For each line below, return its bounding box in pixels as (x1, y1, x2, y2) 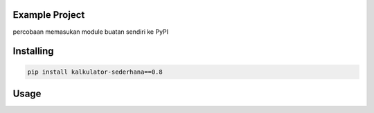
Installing (12, 45, 55, 57)
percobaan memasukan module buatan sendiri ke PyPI (12, 28, 169, 36)
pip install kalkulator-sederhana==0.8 (27, 68, 163, 76)
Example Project (12, 9, 85, 21)
